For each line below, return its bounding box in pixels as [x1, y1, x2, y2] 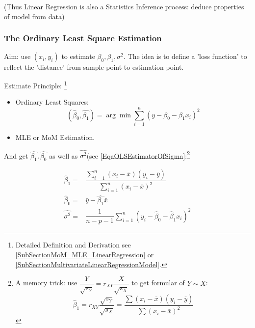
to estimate [61, 51, 95, 61]
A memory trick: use [15, 277, 77, 288]
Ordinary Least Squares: [15, 97, 89, 107]
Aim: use [4, 51, 31, 61]
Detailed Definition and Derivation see [15, 240, 131, 250]
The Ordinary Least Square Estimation [4, 32, 162, 44]
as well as [49, 150, 78, 161]
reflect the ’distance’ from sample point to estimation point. [4, 62, 184, 72]
